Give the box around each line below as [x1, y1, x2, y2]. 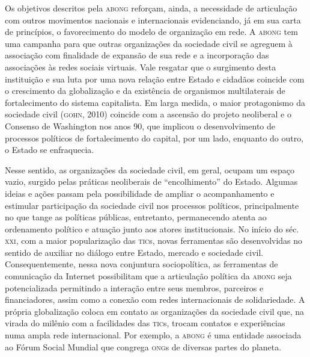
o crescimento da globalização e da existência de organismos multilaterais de [5, 84, 285, 97]
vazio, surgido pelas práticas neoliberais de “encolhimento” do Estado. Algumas [5, 175, 298, 188]
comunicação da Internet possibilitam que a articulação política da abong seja [5, 270, 292, 282]
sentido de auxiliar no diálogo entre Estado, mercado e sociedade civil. [5, 246, 264, 258]
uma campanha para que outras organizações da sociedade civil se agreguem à [5, 37, 293, 49]
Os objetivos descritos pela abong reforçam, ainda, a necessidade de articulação [5, 2, 297, 14]
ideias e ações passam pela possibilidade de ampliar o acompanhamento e [5, 187, 275, 199]
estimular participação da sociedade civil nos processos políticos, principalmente [5, 199, 299, 211]
